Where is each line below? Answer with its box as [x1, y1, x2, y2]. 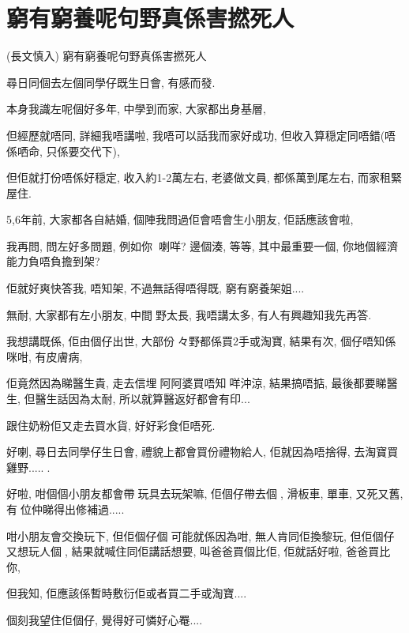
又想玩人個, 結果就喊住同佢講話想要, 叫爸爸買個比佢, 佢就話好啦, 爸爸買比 [6, 543, 391, 560]
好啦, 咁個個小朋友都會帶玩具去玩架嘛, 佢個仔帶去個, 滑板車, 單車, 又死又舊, [6, 485, 403, 502]
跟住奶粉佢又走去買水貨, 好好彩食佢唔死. [6, 416, 216, 433]
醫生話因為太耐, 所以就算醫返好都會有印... [35, 390, 250, 407]
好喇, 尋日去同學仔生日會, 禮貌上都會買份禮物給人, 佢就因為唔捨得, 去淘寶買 [6, 443, 399, 460]
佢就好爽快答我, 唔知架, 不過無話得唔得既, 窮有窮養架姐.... [6, 280, 305, 296]
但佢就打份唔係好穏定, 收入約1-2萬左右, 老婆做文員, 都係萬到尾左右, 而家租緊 [6, 169, 402, 186]
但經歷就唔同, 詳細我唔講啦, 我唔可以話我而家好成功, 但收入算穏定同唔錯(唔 [6, 126, 396, 143]
